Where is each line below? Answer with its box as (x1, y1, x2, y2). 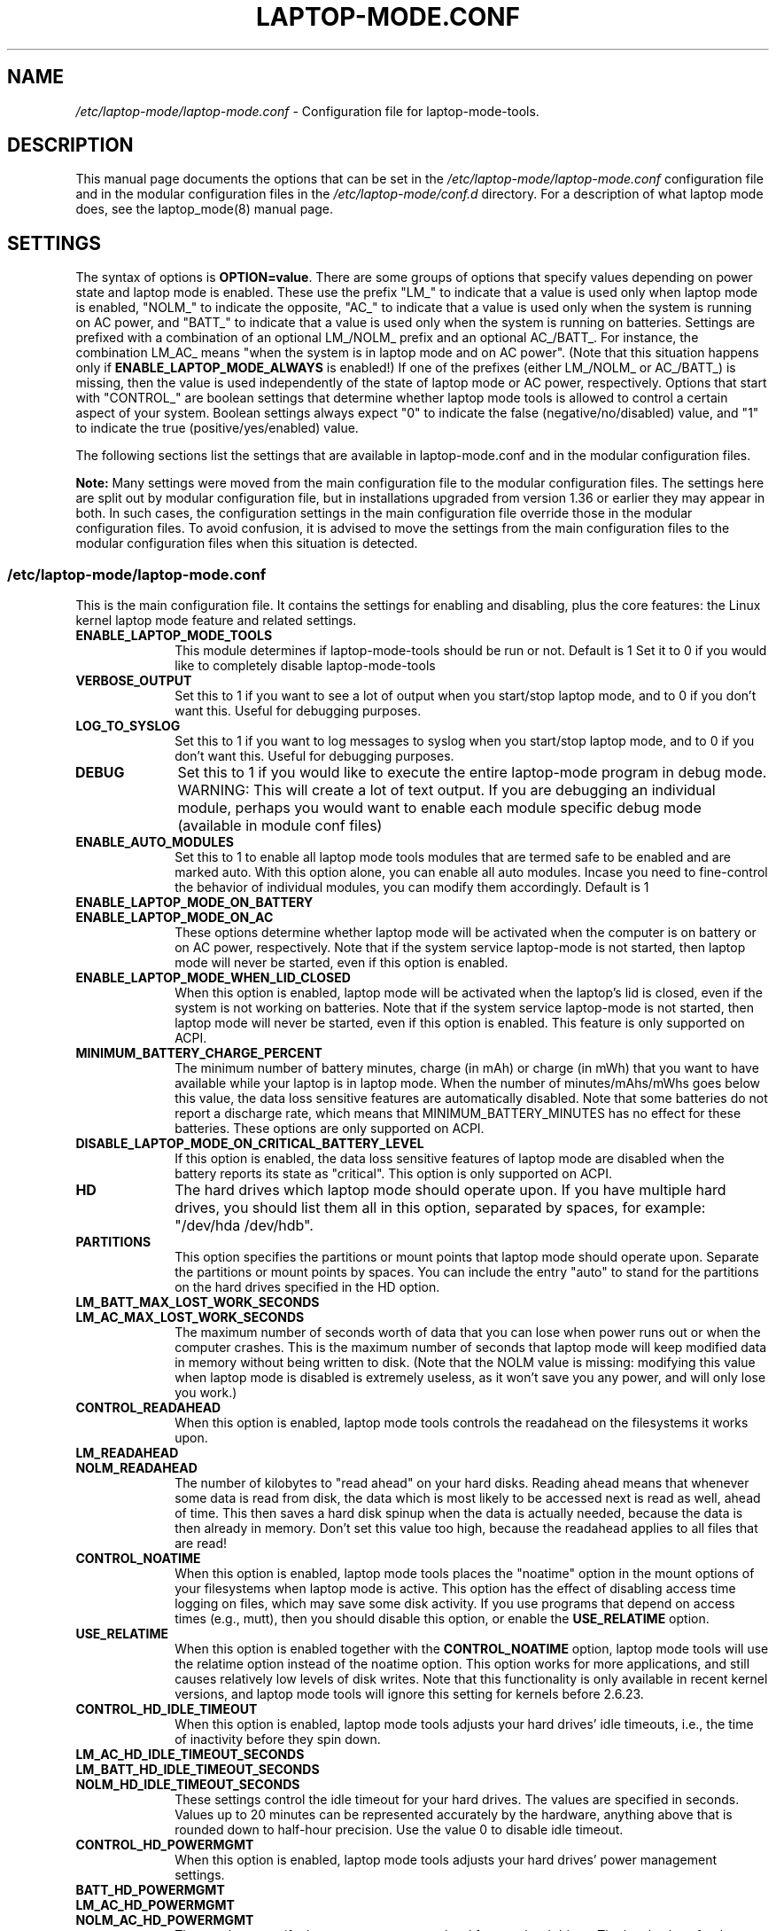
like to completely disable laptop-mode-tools (175, 658, 436, 674)
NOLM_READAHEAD (75, 1460, 198, 1476)
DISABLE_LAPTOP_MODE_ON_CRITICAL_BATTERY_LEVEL (75, 1136, 424, 1152)
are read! (175, 1536, 227, 1552)
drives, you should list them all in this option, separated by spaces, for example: (175, 1199, 706, 1217)
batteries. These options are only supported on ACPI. (175, 1121, 485, 1137)
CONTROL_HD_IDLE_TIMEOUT (75, 1701, 258, 1717)
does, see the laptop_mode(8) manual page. (75, 201, 333, 217)
